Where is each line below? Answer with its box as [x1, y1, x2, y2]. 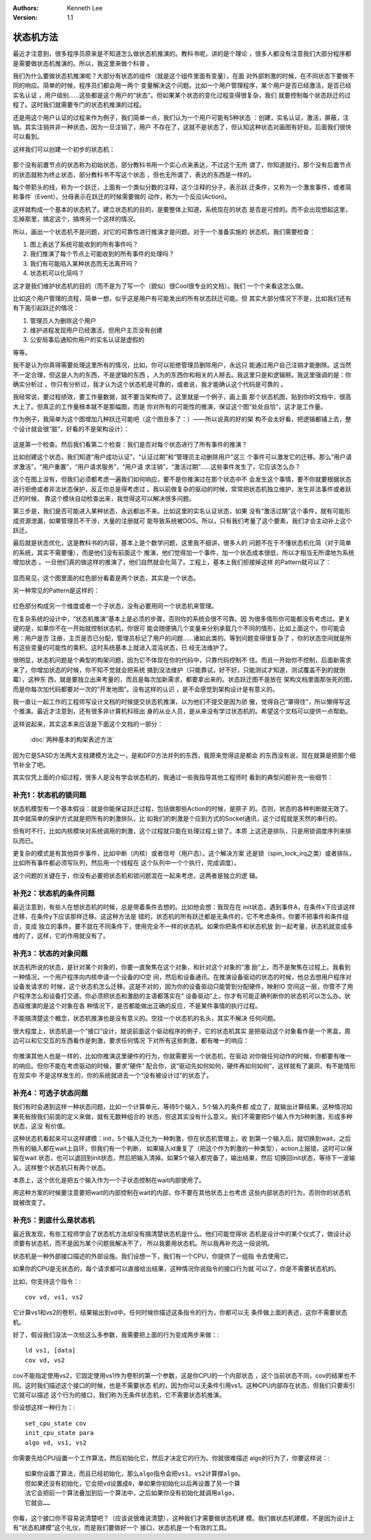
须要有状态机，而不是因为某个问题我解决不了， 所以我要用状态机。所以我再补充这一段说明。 [12, 1239, 273, 1247]
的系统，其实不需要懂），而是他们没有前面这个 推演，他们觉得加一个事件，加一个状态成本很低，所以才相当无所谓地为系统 [12, 548, 355, 557]
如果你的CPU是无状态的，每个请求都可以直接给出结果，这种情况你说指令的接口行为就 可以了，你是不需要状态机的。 [12, 1264, 340, 1273]
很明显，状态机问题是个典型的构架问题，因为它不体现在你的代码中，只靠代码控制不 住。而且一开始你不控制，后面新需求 [12, 656, 352, 665]
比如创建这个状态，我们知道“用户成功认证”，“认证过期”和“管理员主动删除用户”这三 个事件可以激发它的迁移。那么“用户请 [12, 453, 352, 461]
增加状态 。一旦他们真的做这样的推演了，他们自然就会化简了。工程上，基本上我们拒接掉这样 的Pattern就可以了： [12, 558, 332, 566]
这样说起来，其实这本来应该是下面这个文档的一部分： [12, 719, 164, 728]
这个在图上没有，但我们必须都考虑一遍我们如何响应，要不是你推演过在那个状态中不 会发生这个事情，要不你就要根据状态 [12, 475, 352, 484]
